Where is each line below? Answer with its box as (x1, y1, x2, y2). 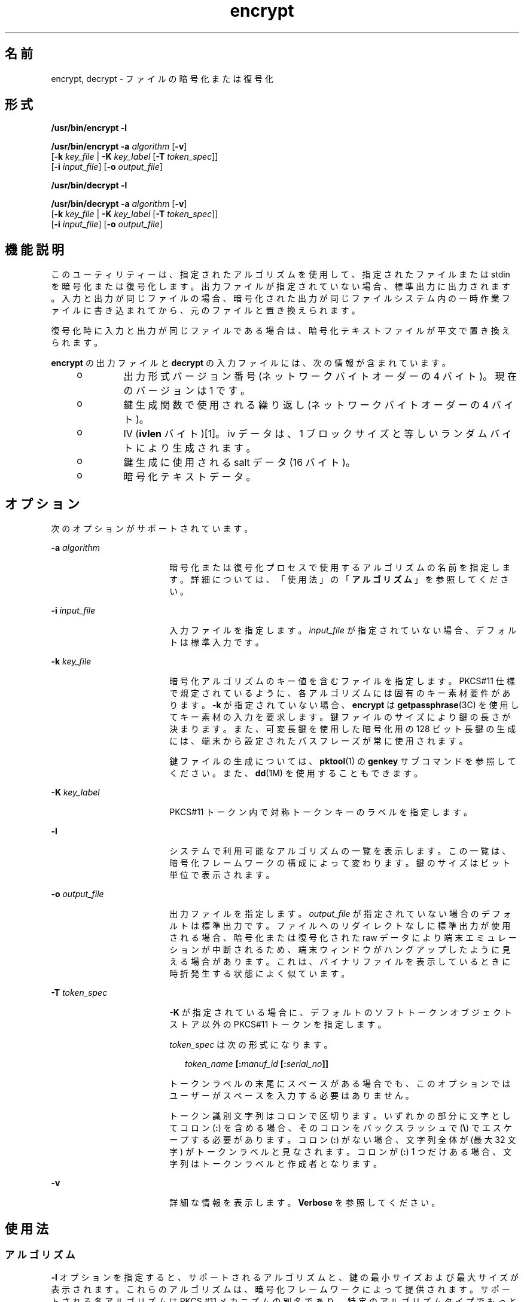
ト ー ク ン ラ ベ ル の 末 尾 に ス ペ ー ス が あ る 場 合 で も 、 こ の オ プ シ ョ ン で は (169, 1078, 511, 1089)
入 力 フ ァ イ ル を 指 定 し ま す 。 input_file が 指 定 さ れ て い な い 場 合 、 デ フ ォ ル (169, 625, 516, 636)
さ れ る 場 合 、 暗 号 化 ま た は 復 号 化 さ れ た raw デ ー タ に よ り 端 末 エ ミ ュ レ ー (169, 932, 517, 943)
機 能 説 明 (5, 242, 64, 257)
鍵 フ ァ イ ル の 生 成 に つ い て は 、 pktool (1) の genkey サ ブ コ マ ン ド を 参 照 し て (169, 756, 516, 767)
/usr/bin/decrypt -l (51, 180, 127, 191)
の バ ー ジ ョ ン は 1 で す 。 (123, 385, 251, 397)
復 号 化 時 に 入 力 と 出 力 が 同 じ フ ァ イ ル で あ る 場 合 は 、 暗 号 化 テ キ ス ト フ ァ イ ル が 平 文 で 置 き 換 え (51, 325, 510, 336)
